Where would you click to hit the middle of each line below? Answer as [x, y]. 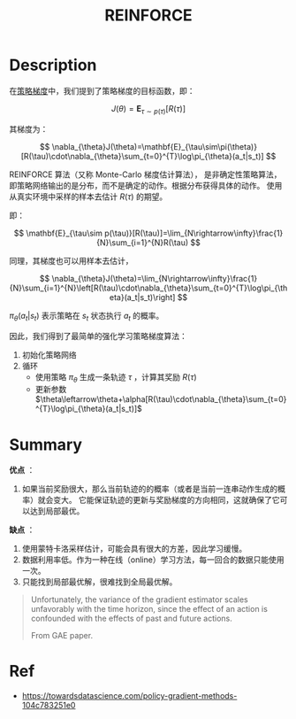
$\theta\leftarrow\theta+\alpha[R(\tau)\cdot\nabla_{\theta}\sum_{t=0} [161, 399]
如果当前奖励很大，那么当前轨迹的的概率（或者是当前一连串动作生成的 [150, 489]
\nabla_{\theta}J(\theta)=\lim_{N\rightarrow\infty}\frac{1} [155, 278]
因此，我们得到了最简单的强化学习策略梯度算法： [98, 336]
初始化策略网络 [49, 354]
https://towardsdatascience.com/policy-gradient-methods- [129, 696]
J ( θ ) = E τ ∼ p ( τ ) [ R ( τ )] [148, 109]
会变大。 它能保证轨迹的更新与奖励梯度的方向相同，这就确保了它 [163, 500]
